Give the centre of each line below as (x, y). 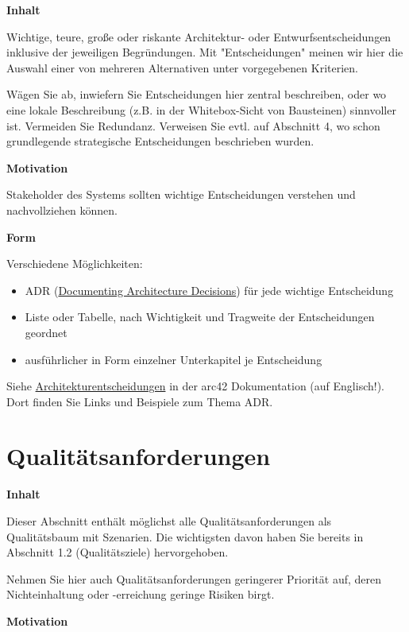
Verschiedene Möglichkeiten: (75, 264)
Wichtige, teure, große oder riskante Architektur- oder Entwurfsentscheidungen (199, 36)
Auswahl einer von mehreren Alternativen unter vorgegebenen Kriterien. (182, 67)
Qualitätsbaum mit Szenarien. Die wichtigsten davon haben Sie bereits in (185, 536)
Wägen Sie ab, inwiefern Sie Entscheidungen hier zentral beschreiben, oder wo (197, 94)
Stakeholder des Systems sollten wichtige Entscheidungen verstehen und (181, 194)
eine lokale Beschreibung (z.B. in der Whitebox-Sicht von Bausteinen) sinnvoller (201, 109)
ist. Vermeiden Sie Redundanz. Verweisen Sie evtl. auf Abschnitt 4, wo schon (193, 125)
